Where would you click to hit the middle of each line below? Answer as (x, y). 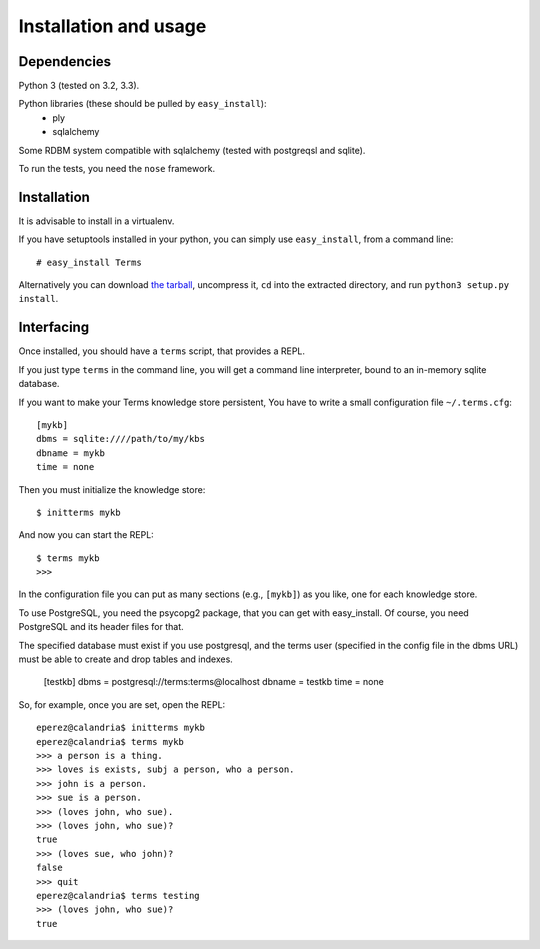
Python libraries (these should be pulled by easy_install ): (142, 104)
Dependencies (65, 61)
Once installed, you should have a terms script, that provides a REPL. (161, 351)
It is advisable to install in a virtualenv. (96, 221)
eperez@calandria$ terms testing (118, 895)
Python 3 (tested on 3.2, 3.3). (79, 86)
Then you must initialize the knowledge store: (112, 489)
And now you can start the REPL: (86, 535)
